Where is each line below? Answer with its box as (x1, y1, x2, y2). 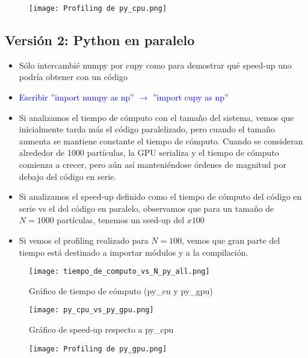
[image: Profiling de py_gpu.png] (29, 344, 167, 353)
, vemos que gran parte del (182, 233, 280, 246)
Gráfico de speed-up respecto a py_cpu (29, 323, 174, 336)
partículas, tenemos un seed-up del (57, 214, 185, 226)
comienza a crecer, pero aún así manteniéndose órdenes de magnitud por (19, 158, 286, 171)
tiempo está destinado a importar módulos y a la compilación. (19, 245, 248, 258)
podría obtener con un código (19, 70, 128, 83)
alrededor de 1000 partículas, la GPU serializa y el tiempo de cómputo (19, 146, 279, 159)
